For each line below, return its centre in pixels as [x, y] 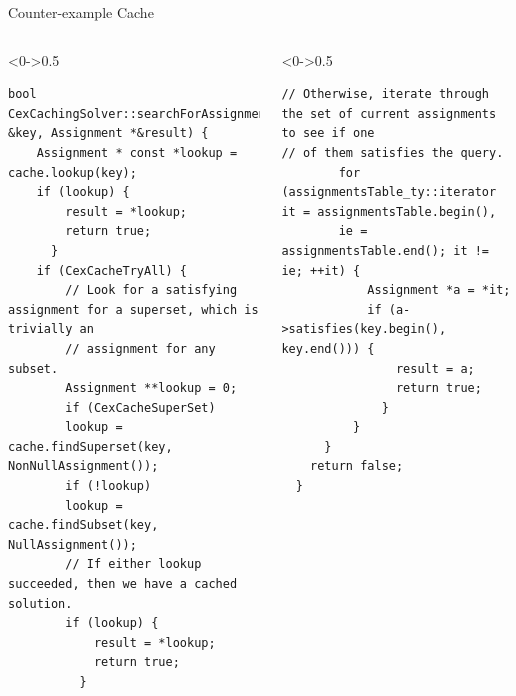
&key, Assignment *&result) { [108, 133]
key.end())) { [328, 348]
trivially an [51, 329]
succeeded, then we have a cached [123, 584]
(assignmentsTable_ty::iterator [389, 192]
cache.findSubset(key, [83, 525]
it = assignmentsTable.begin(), [389, 211]
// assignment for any [140, 348]
